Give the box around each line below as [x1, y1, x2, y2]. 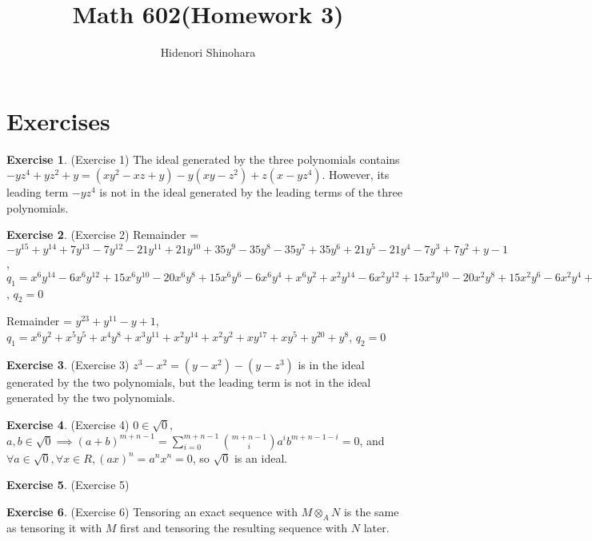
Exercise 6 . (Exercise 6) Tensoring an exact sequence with [6, 503, 298, 519]
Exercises [6, 104, 110, 137]
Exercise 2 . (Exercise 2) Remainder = [6, 226, 199, 243]
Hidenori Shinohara [160, 44, 256, 61]
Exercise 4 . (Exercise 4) [6, 416, 130, 432]
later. [363, 519, 390, 535]
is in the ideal [298, 356, 365, 372]
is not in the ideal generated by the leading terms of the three [99, 184, 403, 201]
